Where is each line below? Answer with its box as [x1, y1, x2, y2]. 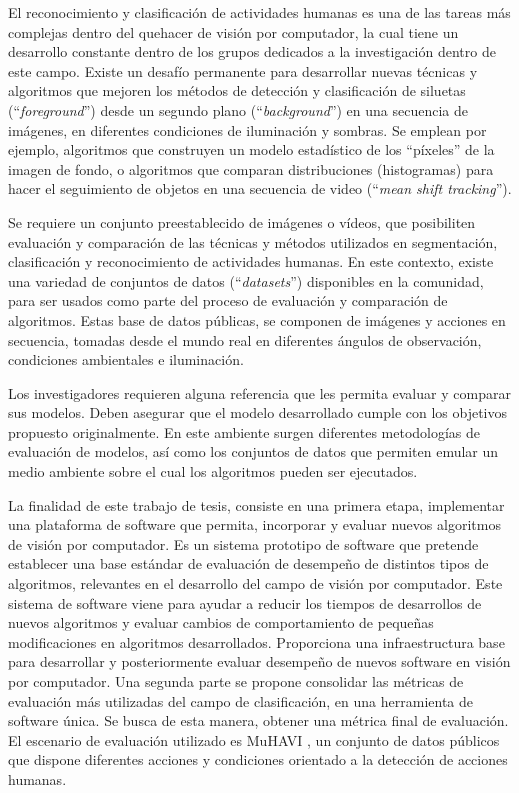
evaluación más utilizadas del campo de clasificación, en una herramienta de [8, 690, 474, 711]
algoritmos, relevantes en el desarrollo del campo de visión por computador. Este [8, 573, 503, 594]
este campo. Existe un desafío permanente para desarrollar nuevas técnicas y [8, 60, 478, 81]
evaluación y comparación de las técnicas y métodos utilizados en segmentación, [8, 231, 498, 252]
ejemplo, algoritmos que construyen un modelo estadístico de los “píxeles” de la [8, 139, 495, 160]
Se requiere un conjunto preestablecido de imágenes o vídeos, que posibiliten [8, 211, 476, 232]
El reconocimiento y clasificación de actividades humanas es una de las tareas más [8, 2, 511, 22]
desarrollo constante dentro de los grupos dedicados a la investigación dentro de [8, 41, 496, 62]
